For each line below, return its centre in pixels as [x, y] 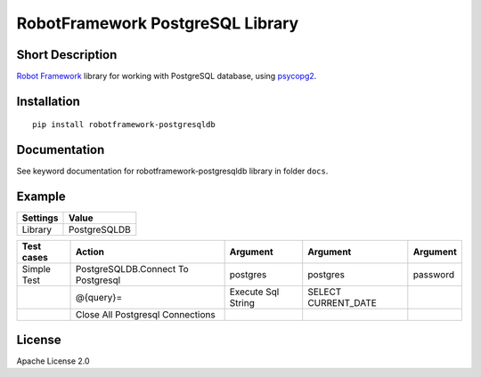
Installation [48, 101]
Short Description [67, 55]
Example [41, 197]
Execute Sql [254, 292]
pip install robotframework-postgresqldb [124, 125]
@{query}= [99, 298]
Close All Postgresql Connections [145, 315]
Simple [36, 269]
